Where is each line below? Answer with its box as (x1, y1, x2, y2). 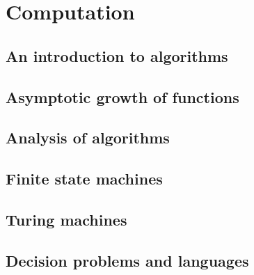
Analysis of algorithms (6, 127, 170, 148)
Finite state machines (6, 168, 163, 189)
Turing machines (6, 208, 127, 230)
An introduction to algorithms (6, 45, 228, 66)
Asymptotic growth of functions (6, 86, 239, 107)
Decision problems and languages (6, 249, 249, 271)
